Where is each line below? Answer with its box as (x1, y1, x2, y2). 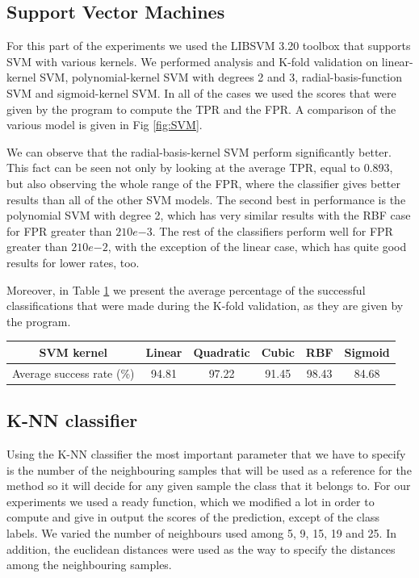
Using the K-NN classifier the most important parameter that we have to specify (6, 445, 406, 462)
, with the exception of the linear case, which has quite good (107, 238, 407, 255)
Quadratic (193, 343, 250, 360)
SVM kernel (39, 343, 108, 360)
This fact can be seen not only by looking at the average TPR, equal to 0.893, (6, 159, 393, 176)
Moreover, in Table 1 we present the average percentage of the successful (6, 281, 366, 298)
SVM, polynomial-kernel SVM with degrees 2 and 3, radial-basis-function (40, 69, 403, 86)
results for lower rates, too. (6, 253, 140, 270)
